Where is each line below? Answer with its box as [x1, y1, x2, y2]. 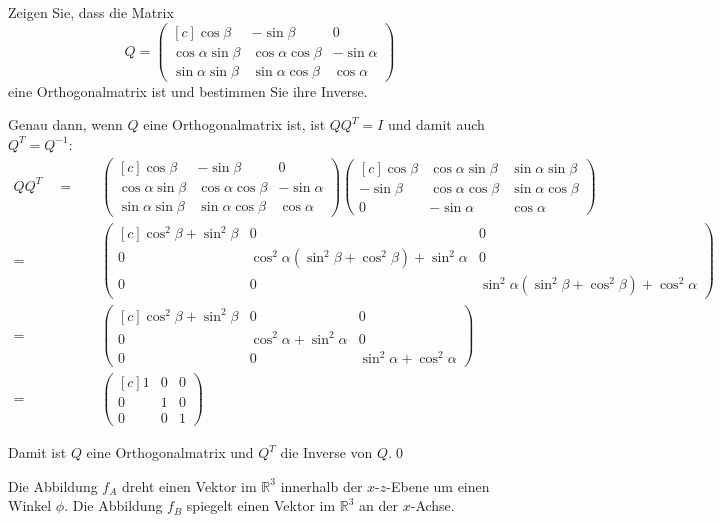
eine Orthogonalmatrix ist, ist [143, 114, 326, 135]
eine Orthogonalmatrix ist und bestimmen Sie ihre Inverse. [8, 80, 368, 101]
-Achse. [410, 495, 455, 516]
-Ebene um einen [386, 475, 490, 496]
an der [359, 495, 399, 516]
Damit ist [8, 442, 67, 463]
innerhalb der [280, 475, 363, 496]
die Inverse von [280, 442, 373, 463]
